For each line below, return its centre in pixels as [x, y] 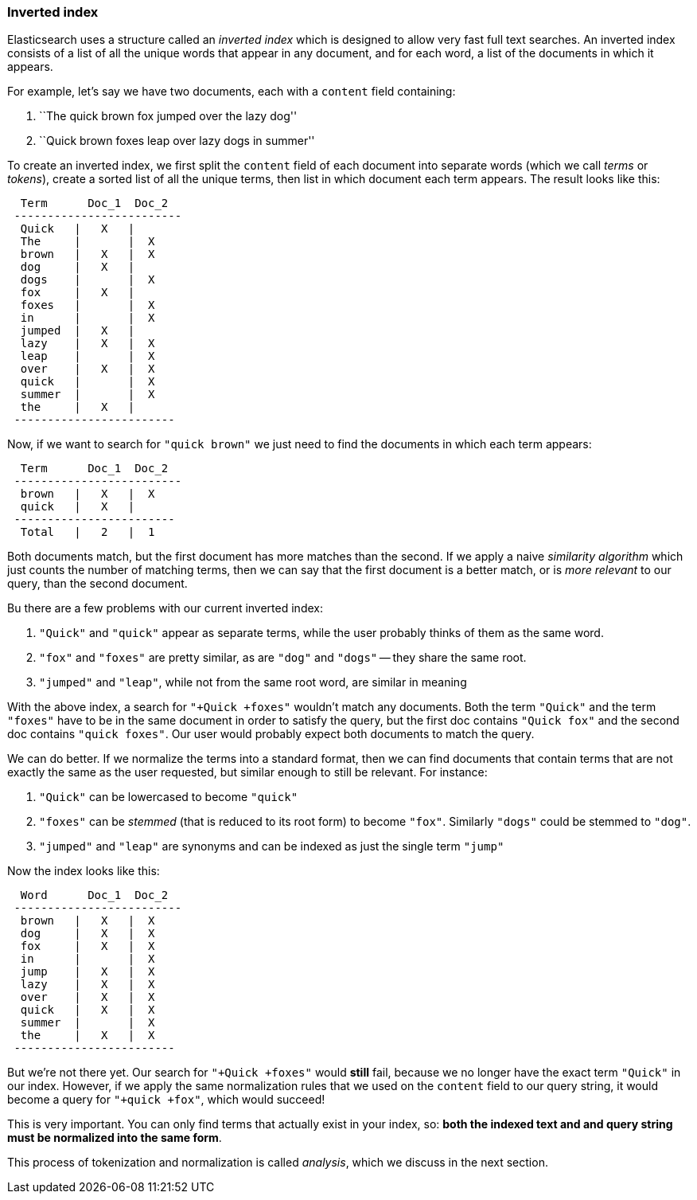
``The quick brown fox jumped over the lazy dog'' [168, 116]
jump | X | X [88, 972]
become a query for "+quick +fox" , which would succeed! [166, 1100]
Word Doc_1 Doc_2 [94, 895]
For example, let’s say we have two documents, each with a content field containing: [232, 92]
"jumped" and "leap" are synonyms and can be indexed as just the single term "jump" [272, 846]
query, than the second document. [97, 584]
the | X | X [88, 1036]
